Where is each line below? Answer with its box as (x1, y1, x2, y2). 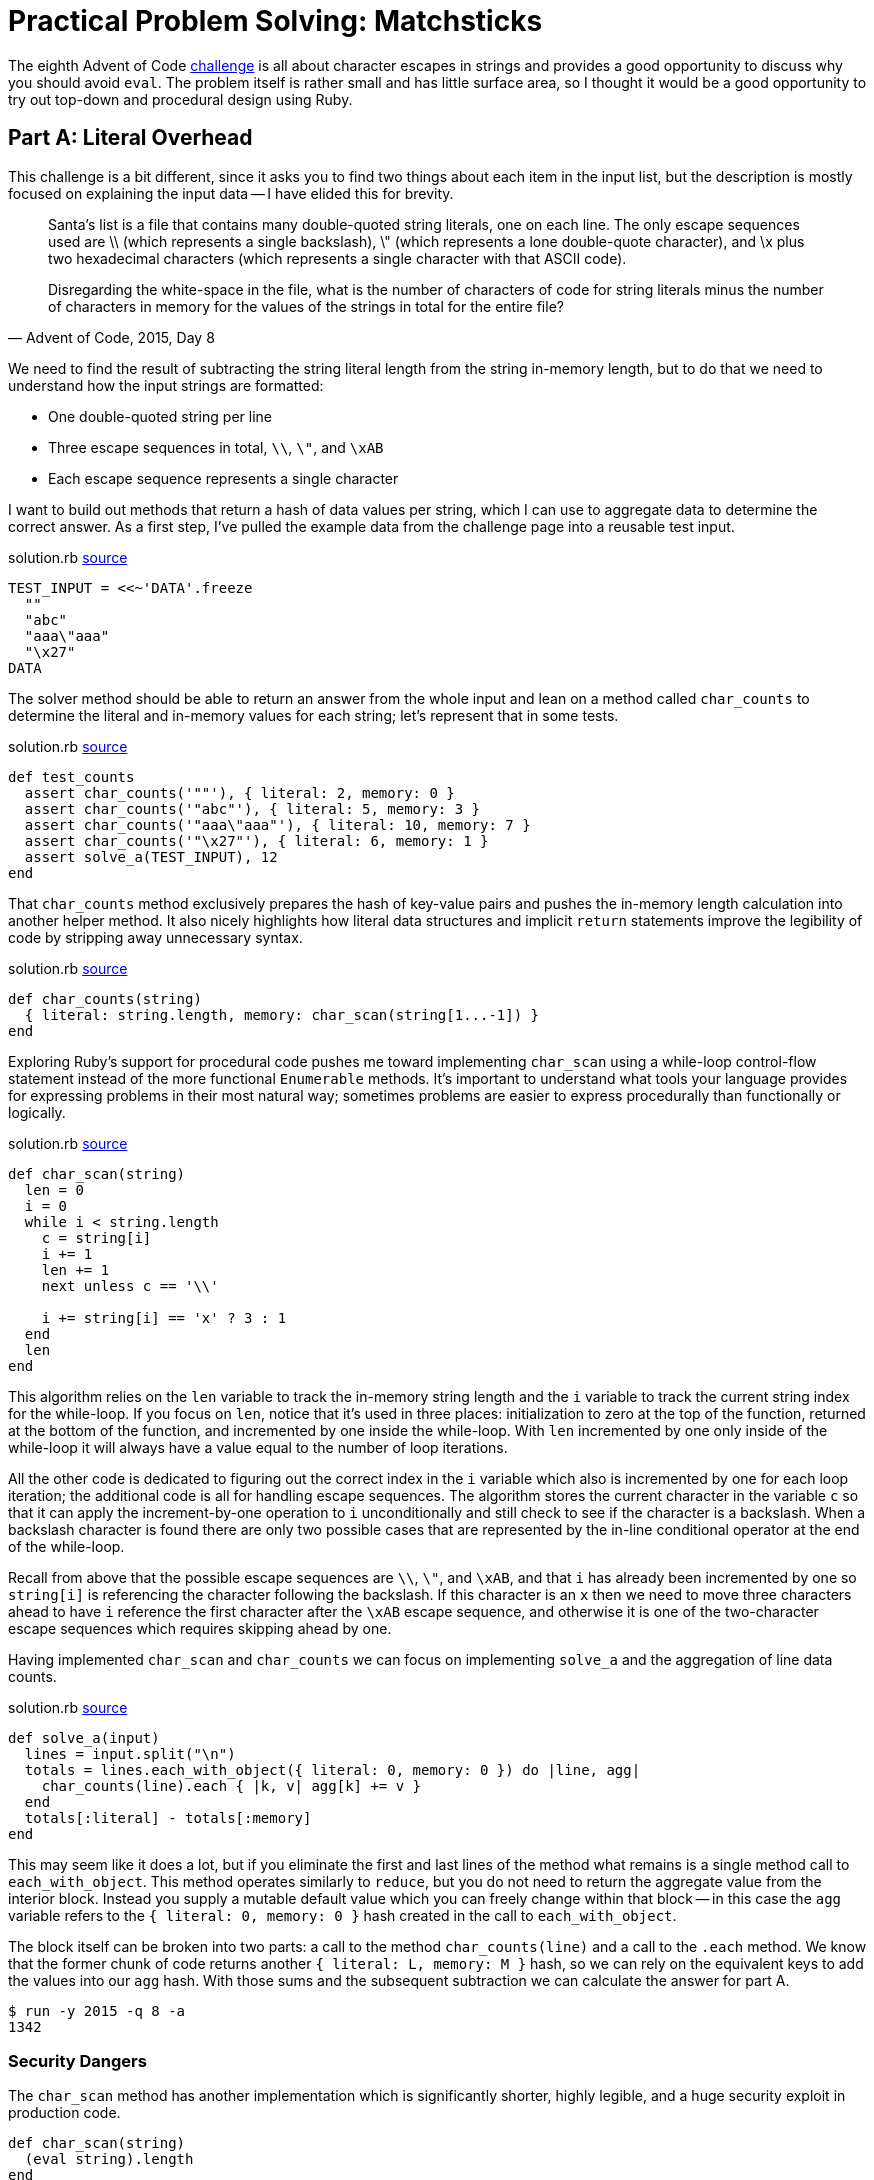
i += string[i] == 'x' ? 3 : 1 (41, 1309, 287, 1326)
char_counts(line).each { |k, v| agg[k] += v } (41, 1777, 422, 1794)
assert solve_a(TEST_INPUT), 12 (24, 848, 278, 865)
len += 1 (41, 1261, 110, 1278)
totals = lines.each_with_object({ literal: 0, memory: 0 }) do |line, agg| (24, 1761, 641, 1778)
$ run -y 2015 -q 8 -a (8, 2002, 186, 2019)
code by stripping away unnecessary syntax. (8, 928, 303, 946)
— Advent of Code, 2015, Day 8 (8, 328, 215, 346)
